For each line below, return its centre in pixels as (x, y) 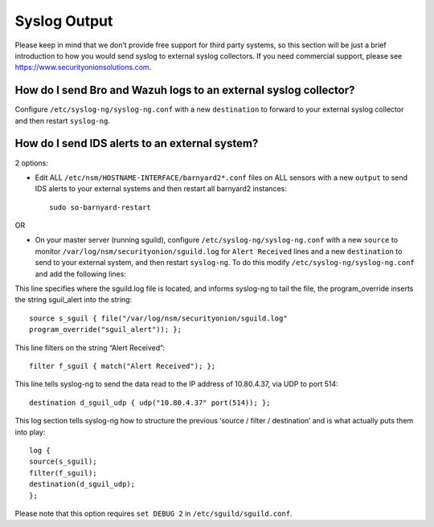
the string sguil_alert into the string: (74, 300)
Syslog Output (64, 21)
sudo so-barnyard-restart (100, 207)
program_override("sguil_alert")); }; (106, 330)
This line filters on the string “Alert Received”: (90, 347)
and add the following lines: (80, 274)
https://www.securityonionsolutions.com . (83, 67)
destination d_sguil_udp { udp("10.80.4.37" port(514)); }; (150, 402)
